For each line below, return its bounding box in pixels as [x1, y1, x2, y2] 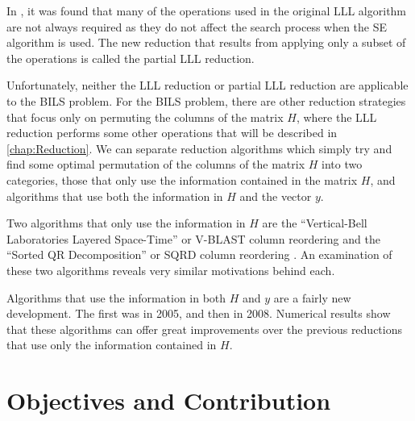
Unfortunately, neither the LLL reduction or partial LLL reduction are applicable [6, 77, 409, 94]
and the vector [239, 187, 312, 204]
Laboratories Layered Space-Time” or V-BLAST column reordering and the [6, 230, 380, 247]
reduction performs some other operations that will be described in [6, 124, 338, 141]
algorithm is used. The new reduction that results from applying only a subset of [6, 34, 406, 51]
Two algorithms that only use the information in [6, 215, 246, 231]
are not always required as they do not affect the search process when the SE [6, 18, 388, 35]
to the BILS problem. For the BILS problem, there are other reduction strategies [6, 92, 406, 109]
